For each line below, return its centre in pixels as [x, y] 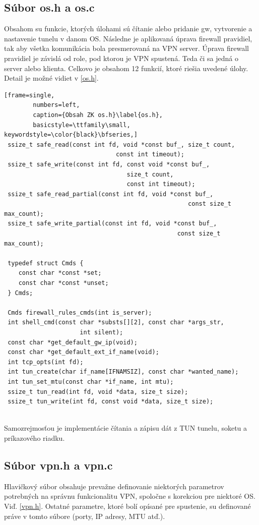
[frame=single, [29, 95]
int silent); [102, 333]
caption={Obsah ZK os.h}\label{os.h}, [98, 115]
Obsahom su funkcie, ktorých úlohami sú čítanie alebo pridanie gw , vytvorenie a [128, 28]
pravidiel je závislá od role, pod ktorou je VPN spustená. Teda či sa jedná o [121, 58]
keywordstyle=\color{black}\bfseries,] [71, 135]
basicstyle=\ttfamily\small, [82, 125]
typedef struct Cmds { [46, 263]
